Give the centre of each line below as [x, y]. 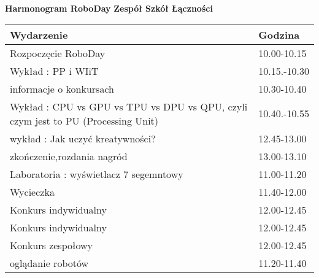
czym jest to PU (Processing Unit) [84, 120]
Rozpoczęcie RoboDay [58, 53]
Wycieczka [32, 191]
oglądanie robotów [49, 263]
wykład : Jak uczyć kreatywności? [83, 138]
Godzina [279, 34]
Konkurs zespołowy [51, 245]
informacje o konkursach [62, 88]
